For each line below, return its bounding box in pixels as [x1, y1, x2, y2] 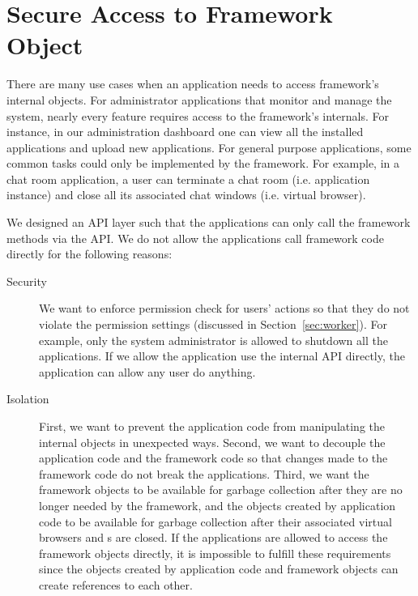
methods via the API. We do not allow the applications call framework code [6, 229, 384, 246]
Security [6, 272, 47, 289]
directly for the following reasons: [6, 245, 173, 262]
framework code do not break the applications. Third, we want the [39, 465, 369, 482]
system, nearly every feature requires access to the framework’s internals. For [6, 107, 389, 124]
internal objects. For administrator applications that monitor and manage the [6, 91, 392, 108]
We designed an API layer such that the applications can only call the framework [6, 214, 411, 231]
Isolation [6, 390, 49, 407]
